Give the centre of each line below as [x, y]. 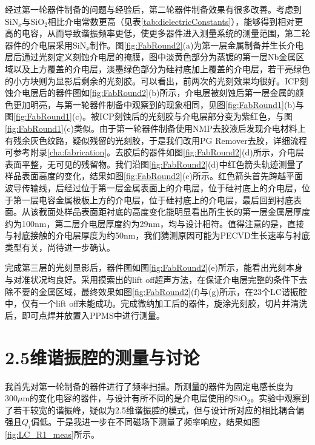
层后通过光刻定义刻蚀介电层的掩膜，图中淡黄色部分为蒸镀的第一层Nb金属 [151, 57]
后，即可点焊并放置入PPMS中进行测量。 [85, 315]
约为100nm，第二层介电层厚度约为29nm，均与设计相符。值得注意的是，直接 [154, 223]
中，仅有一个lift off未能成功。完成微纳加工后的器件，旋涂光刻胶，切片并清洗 [156, 303]
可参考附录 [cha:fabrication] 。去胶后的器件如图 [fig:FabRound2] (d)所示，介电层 [154, 152]
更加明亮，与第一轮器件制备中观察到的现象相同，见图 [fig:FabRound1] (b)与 [158, 104]
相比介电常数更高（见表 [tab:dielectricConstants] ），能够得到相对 [171, 21]
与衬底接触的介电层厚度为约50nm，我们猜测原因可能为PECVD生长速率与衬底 [157, 235]
